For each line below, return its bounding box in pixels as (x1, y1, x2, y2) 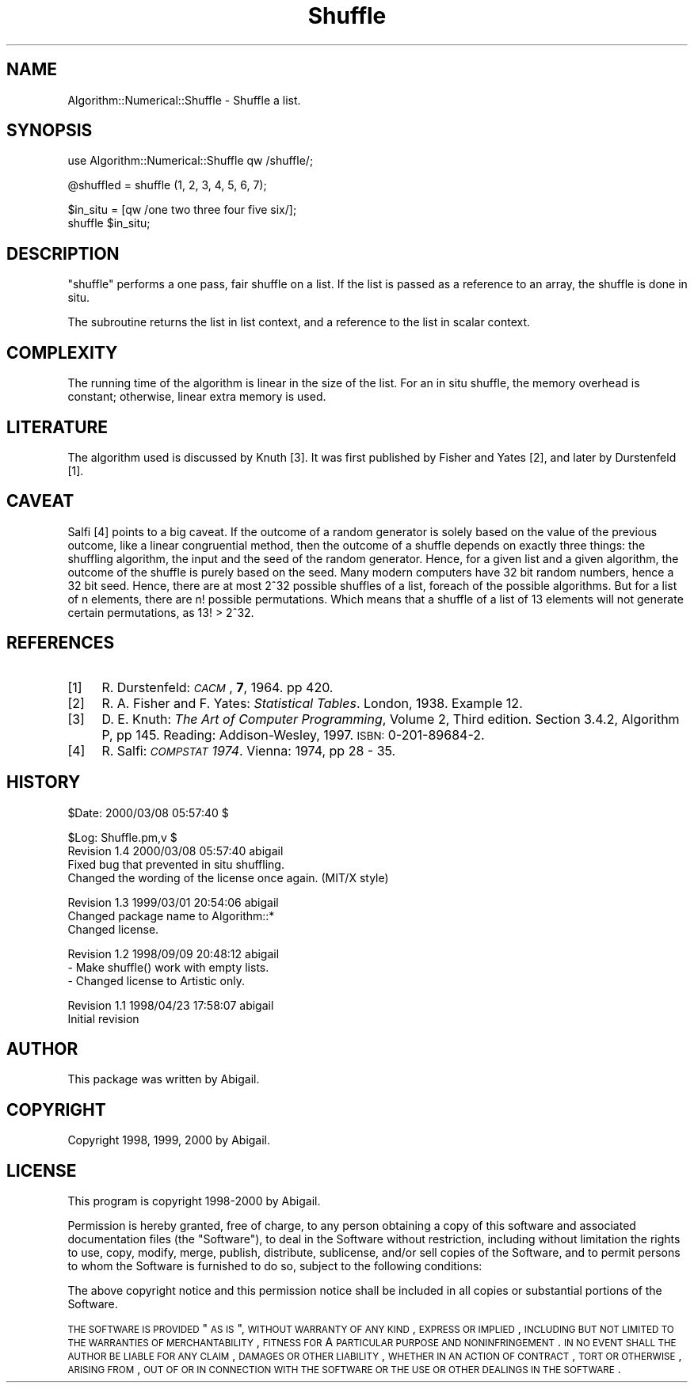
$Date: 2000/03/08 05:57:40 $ (67, 805, 229, 820)
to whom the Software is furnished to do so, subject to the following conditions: (67, 1259, 482, 1273)
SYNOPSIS (6, 120, 93, 141)
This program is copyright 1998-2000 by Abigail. (67, 1194, 321, 1208)
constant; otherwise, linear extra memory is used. (67, 390, 326, 404)
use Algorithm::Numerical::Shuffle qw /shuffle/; (67, 154, 314, 168)
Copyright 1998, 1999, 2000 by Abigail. (67, 1133, 271, 1147)
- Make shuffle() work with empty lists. (67, 960, 269, 974)
